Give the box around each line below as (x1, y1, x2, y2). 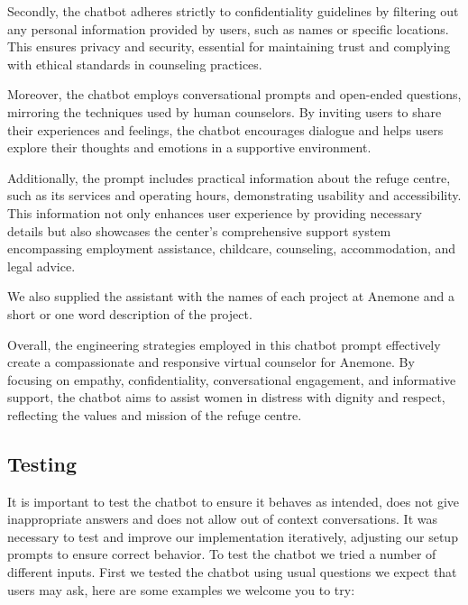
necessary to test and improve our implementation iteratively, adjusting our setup (7, 527, 458, 545)
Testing (7, 449, 77, 477)
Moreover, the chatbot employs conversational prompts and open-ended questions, (7, 85, 462, 104)
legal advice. (7, 256, 76, 275)
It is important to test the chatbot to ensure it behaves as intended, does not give (7, 491, 460, 510)
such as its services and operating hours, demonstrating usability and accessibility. (7, 186, 462, 205)
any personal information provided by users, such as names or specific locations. (7, 19, 449, 38)
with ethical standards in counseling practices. (7, 54, 262, 73)
